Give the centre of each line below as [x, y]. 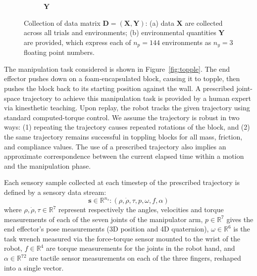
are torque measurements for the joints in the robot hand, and [140, 248]
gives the [240, 219]
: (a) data [160, 23]
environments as [187, 42]
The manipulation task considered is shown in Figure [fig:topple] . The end [117, 69]
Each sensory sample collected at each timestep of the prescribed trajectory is [122, 182]
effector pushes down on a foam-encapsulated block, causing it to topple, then [122, 78]
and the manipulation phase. [48, 165]
